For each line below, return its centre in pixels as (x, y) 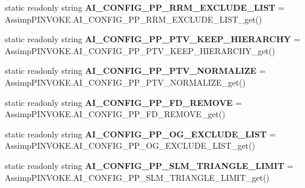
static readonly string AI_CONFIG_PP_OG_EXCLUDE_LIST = (140, 134)
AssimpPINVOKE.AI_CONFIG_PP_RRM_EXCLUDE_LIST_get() (134, 19)
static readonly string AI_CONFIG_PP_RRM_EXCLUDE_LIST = (145, 7)
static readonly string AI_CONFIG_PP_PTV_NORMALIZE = (135, 70)
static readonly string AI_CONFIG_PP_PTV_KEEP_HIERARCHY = (152, 39)
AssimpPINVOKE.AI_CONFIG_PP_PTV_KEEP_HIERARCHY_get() (140, 50)
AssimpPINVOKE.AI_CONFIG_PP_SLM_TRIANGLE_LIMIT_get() (137, 177)
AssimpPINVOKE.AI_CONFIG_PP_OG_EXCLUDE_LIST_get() (130, 145)
